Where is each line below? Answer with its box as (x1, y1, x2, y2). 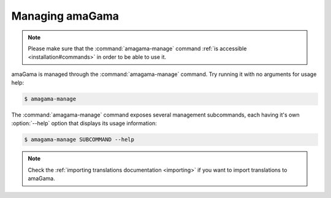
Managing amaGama (11, 9, 120, 23)
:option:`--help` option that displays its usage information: (11, 120, 158, 127)
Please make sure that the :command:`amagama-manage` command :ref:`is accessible (28, 45, 247, 52)
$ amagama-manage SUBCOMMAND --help (24, 136, 135, 143)
